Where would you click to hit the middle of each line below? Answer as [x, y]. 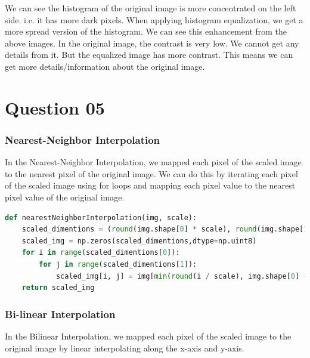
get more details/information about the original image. [105, 66]
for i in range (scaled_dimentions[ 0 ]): [101, 253]
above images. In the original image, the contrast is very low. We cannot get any [152, 43]
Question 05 [55, 107]
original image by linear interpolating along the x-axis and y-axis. [125, 348]
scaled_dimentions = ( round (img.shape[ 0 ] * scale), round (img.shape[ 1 [165, 229]
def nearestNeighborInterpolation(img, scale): [101, 217]
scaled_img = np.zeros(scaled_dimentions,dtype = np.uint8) [139, 241]
